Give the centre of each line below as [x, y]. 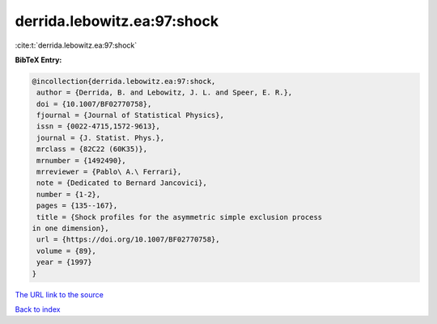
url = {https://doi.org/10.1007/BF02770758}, [128, 240]
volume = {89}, [67, 251]
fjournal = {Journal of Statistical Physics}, [130, 116]
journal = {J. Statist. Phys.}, [101, 138]
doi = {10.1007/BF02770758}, [94, 104]
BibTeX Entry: [38, 60]
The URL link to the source [59, 294]
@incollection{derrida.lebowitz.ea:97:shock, [124, 81]
